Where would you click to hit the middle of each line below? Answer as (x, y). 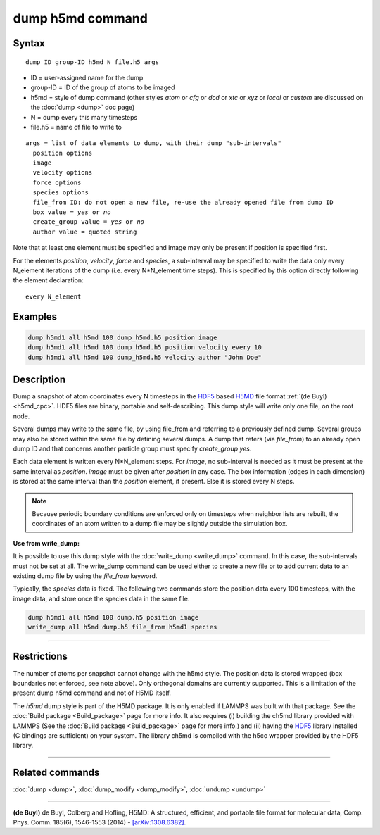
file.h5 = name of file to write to (76, 127)
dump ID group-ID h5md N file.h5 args (93, 62)
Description (39, 379)
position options (63, 153)
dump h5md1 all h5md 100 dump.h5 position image (113, 617)
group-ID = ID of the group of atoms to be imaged (103, 87)
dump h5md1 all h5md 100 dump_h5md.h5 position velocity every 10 (145, 347)
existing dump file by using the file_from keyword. (85, 576)
